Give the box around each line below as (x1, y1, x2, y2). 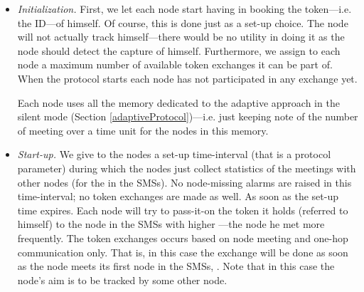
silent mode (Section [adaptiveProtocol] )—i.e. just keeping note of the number (17, 109, 358, 124)
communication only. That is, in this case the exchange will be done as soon (17, 244, 348, 259)
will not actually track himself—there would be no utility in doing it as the (17, 29, 345, 44)
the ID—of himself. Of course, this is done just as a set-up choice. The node (17, 15, 348, 30)
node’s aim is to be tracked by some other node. (17, 272, 227, 287)
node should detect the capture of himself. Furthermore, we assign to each (17, 43, 341, 58)
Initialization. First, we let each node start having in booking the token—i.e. (17, 1, 352, 16)
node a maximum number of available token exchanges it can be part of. (17, 57, 333, 72)
